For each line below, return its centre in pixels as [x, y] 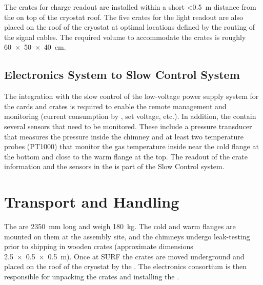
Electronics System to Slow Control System [122, 75]
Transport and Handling [92, 202]
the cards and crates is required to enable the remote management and [115, 106]
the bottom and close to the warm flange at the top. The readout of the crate [126, 156]
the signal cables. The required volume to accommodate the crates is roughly [125, 37]
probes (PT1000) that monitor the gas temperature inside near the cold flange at [131, 146]
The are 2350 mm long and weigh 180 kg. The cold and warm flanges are [120, 226]
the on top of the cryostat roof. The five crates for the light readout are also [124, 17]
